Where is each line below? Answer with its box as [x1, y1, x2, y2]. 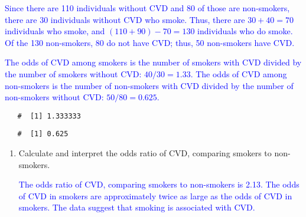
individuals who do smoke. [197, 25, 293, 37]
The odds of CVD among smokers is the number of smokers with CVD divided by [5, 56, 302, 68]
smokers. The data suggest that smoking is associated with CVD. [18, 201, 255, 213]
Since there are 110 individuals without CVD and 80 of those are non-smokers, [5, 2, 290, 14]
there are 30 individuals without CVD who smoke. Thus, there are [5, 13, 245, 25]
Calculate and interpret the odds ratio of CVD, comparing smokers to [18, 147, 272, 159]
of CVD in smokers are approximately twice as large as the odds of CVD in [18, 189, 292, 202]
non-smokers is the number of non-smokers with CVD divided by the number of [5, 79, 294, 91]
